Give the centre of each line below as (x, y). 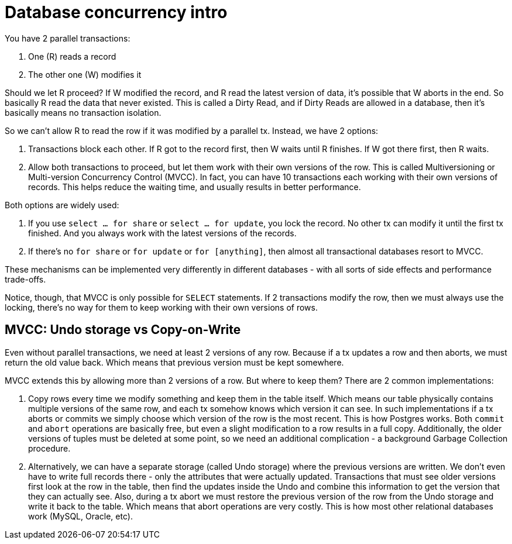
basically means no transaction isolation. (83, 112)
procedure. (49, 448)
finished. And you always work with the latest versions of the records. (162, 233)
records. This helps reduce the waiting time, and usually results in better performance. (195, 187)
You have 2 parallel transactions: (68, 38)
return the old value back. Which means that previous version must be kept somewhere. (174, 362)
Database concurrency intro (116, 12)
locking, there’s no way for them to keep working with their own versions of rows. (161, 307)
